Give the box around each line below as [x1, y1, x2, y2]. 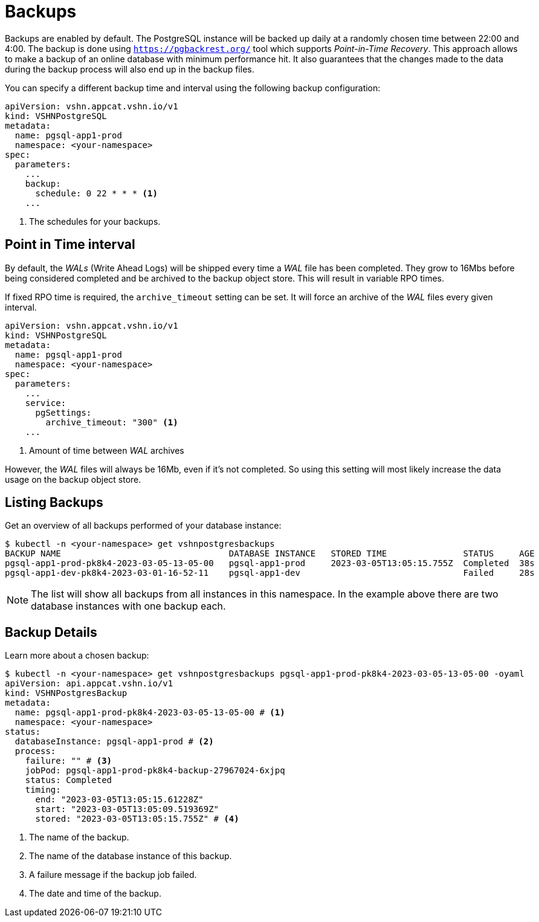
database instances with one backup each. [31, 600, 226, 613]
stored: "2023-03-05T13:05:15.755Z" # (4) [35, 814, 239, 824]
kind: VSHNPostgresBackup [5, 688, 127, 698]
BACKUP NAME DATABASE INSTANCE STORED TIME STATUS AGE [5, 549, 535, 559]
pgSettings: [35, 407, 92, 417]
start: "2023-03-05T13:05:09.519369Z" [35, 804, 219, 814]
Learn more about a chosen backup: [5, 650, 149, 661]
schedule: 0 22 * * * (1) [35, 188, 158, 198]
